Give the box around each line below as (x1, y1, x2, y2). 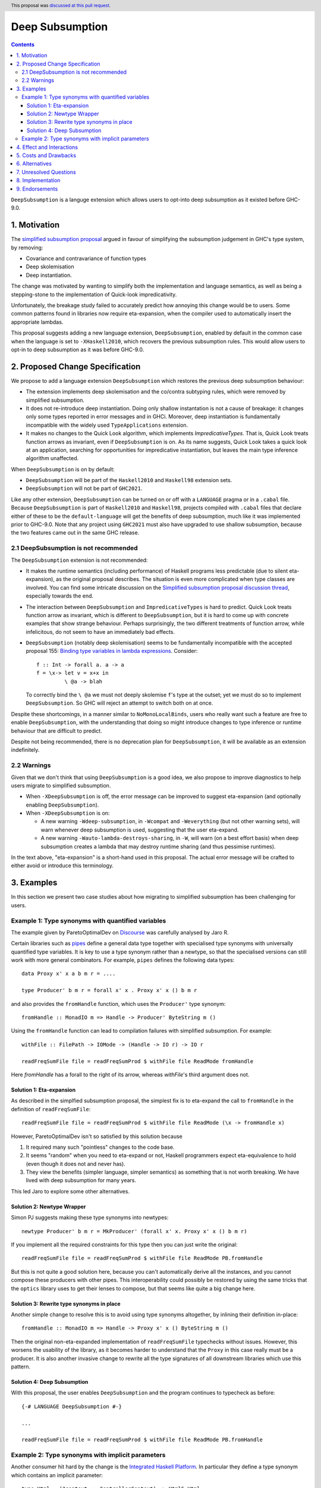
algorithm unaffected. (26, 455, 79, 462)
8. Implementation (16, 177, 61, 184)
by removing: (11, 244, 43, 251)
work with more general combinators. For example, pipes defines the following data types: (11, 956, 235, 964)
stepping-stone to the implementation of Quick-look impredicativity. (11, 290, 177, 298)
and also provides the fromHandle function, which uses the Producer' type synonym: (11, 1000, 226, 1007)
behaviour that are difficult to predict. (11, 727, 102, 734)
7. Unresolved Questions (16, 168, 77, 176)
